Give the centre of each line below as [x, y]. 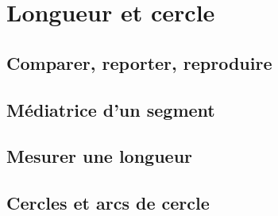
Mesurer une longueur [100, 156]
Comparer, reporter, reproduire [139, 62]
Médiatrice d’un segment [111, 109]
